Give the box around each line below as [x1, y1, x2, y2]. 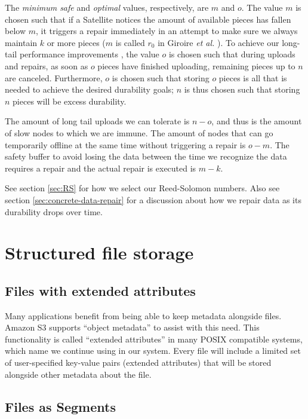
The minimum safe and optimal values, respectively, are [5, 1, 209, 13]
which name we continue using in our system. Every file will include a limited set [5, 344, 301, 357]
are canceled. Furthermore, [5, 71, 103, 84]
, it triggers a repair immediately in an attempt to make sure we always [35, 25, 298, 37]
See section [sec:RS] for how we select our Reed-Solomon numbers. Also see [5, 182, 280, 194]
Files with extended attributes [5, 281, 196, 299]
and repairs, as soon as [5, 59, 88, 72]
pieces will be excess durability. [13, 94, 127, 107]
